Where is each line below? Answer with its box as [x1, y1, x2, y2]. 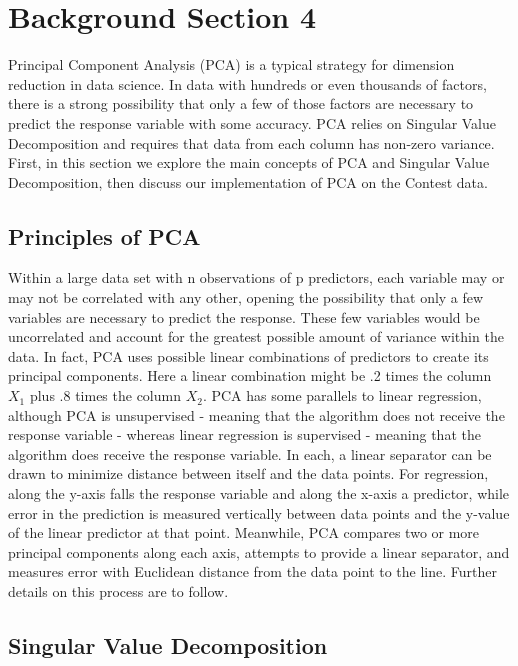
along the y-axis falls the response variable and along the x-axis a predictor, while [8, 483, 510, 504]
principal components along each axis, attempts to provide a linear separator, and [8, 541, 510, 562]
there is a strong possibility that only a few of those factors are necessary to [8, 93, 474, 114]
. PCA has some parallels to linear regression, [202, 385, 482, 406]
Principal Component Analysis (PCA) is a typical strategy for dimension [8, 54, 455, 75]
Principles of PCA [8, 220, 201, 251]
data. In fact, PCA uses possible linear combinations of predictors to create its [8, 345, 489, 366]
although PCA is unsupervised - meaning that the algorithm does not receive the [8, 404, 505, 425]
